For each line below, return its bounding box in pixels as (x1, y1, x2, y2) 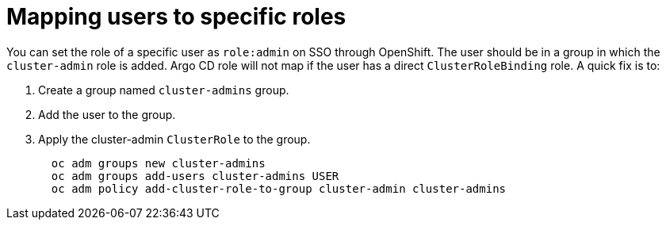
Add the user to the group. (38, 107, 176, 121)
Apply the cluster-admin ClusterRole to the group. (38, 132, 311, 146)
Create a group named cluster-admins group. (38, 82, 289, 97)
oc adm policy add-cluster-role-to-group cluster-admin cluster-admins (51, 182, 507, 195)
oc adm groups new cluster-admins (51, 156, 266, 170)
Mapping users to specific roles (6, 3, 346, 30)
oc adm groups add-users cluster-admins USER (51, 169, 339, 182)
